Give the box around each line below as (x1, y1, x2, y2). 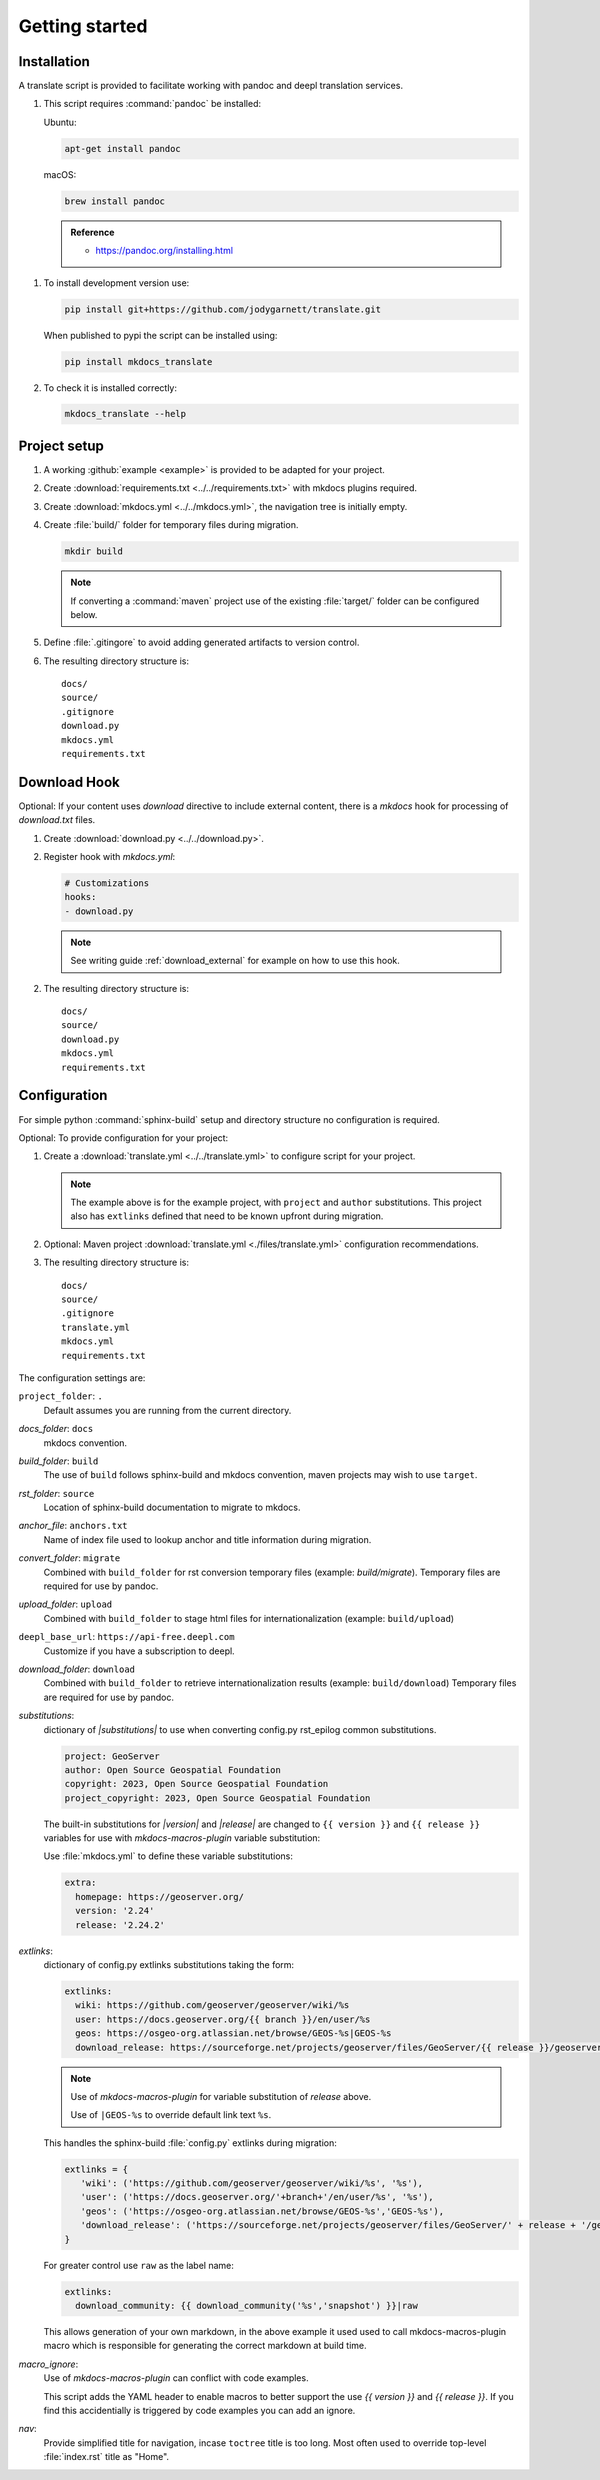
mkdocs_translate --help (64, 408, 187, 420)
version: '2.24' (75, 1905, 155, 1917)
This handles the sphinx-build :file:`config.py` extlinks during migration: (43, 2136, 337, 2149)
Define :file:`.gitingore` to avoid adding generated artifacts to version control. (43, 636, 360, 649)
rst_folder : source (18, 1487, 95, 1499)
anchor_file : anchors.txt (18, 1520, 128, 1532)
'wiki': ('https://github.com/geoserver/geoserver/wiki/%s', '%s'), (80, 2178, 424, 2189)
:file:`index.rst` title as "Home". (43, 2451, 170, 2463)
